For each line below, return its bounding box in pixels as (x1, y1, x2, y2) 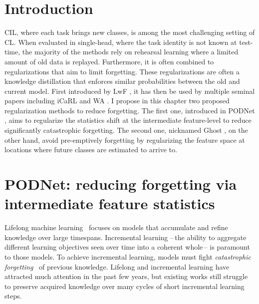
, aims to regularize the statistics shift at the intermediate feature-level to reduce (4, 115, 252, 125)
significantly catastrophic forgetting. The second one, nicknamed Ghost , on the (4, 125, 248, 135)
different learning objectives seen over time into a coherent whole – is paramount (4, 242, 250, 252)
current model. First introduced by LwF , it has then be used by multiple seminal (4, 85, 255, 96)
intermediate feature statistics (4, 193, 215, 214)
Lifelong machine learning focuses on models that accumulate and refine (4, 222, 228, 233)
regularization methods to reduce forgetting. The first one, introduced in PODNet (4, 105, 255, 115)
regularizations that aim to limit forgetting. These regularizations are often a (4, 66, 240, 76)
